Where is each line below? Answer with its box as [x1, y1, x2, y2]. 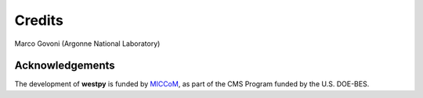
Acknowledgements [14, 59, 115, 72]
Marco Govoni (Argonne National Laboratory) [14, 39, 161, 48]
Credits [14, 12, 64, 29]
